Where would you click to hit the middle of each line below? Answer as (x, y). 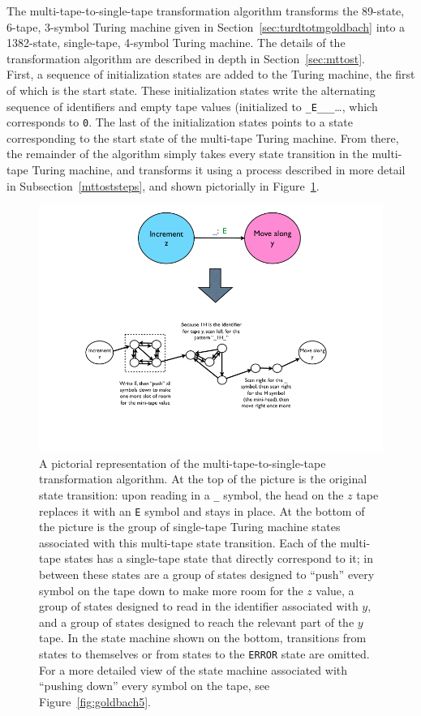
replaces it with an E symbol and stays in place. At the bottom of (202, 510)
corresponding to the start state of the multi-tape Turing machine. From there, (203, 137)
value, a (335, 590)
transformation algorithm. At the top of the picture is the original (203, 479)
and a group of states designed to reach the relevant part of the (197, 622)
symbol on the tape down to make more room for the (171, 590)
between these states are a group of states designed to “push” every (207, 575)
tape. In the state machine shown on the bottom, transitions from (203, 638)
